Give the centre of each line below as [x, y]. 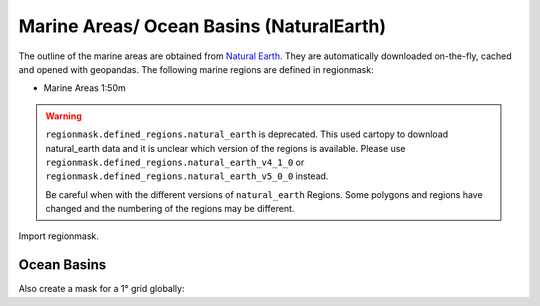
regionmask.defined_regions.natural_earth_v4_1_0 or [175, 162]
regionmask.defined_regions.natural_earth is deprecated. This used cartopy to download [247, 134]
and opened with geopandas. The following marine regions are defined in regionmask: [196, 69]
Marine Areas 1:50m [84, 88]
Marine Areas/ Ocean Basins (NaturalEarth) [202, 26]
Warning [63, 116]
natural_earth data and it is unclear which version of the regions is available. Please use [225, 148]
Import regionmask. [59, 236]
